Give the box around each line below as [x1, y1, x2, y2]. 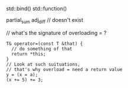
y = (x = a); [6, 71, 38, 77]
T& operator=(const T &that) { [6, 41, 83, 47]
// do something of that [11, 45, 73, 52]
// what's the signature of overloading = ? [6, 29, 107, 36]
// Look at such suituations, [6, 61, 81, 67]
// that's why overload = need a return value [6, 66, 123, 73]
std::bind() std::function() [6, 5, 67, 12]
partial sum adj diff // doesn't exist [6, 17, 84, 25]
